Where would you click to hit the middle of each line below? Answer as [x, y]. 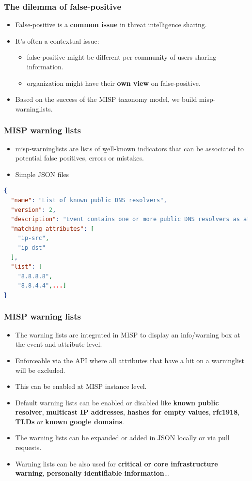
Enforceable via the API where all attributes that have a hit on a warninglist [130, 360]
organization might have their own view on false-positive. [114, 83]
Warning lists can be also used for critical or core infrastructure [117, 463]
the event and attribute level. [59, 344]
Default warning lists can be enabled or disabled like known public [117, 402]
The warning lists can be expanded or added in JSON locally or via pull [122, 438]
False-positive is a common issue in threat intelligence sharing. [111, 24]
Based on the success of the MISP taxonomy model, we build [106, 99]
